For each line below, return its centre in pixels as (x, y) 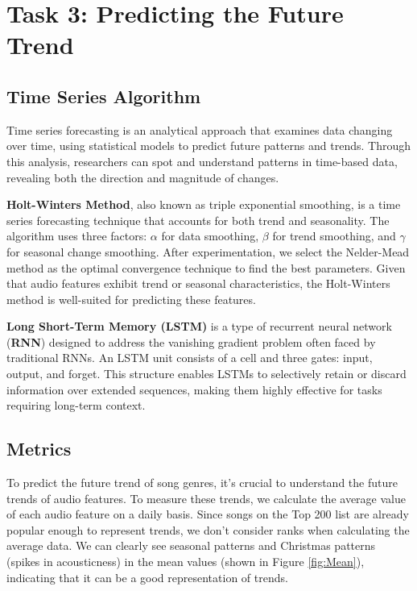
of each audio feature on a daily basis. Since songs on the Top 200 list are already (208, 514)
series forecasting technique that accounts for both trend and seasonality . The (198, 220)
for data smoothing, (210, 236)
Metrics (39, 449)
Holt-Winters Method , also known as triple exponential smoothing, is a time (204, 204)
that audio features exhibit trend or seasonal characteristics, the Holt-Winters (198, 283)
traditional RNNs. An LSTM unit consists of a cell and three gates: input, (190, 358)
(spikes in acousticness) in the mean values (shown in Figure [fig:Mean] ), (186, 562)
